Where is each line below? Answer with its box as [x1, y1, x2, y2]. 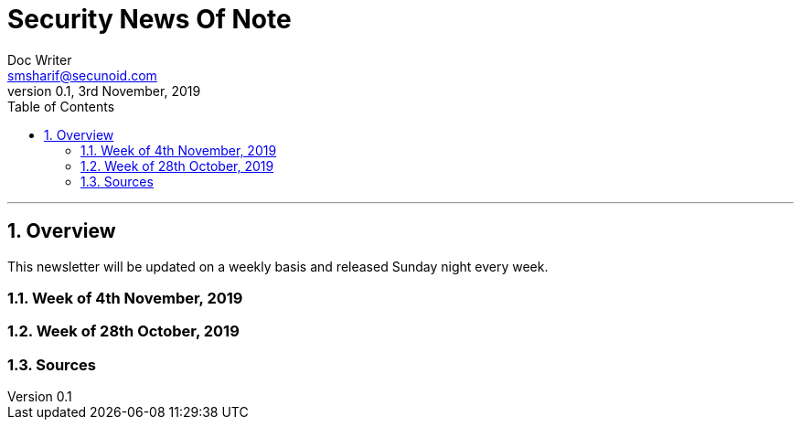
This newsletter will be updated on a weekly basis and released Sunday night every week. [7, 258, 549, 274]
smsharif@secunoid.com [7, 67, 157, 83]
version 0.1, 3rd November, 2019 [7, 82, 201, 99]
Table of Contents [7, 98, 115, 114]
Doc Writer [7, 51, 72, 68]
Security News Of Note [7, 4, 292, 35]
